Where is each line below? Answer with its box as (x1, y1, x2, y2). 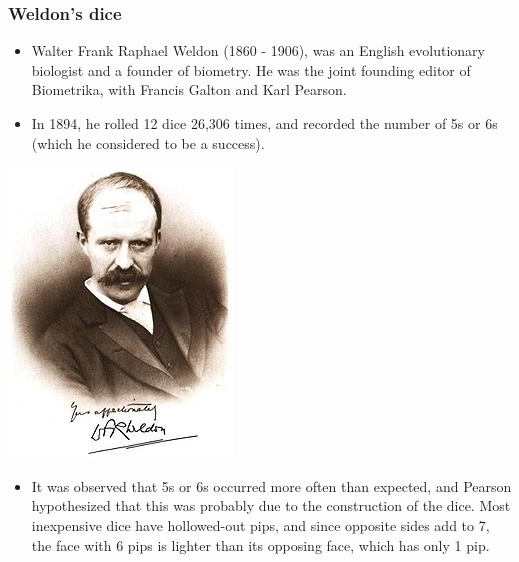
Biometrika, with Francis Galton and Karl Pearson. (31, 79, 347, 100)
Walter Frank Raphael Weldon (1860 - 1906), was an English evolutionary (31, 40, 485, 61)
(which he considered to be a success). (31, 132, 265, 153)
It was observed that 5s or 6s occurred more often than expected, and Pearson (31, 475, 512, 496)
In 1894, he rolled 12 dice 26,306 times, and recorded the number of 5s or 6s (31, 113, 498, 133)
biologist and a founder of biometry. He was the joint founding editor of (31, 59, 471, 80)
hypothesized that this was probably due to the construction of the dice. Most (31, 495, 511, 516)
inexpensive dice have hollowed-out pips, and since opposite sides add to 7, (31, 514, 490, 535)
